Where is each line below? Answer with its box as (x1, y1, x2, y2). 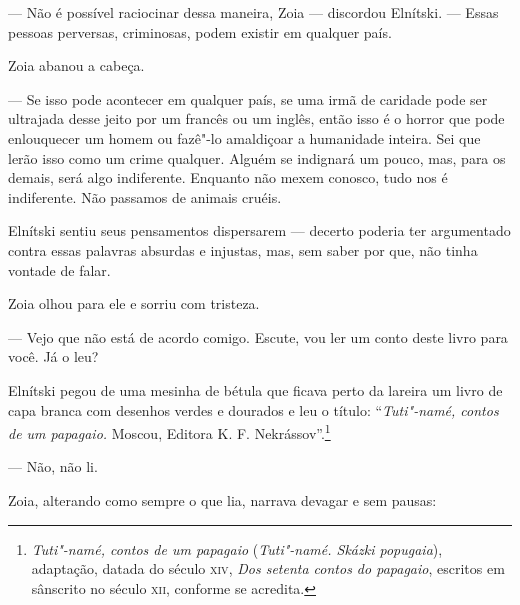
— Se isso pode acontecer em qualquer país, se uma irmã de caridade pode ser (8, 88, 488, 109)
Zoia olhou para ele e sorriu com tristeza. (8, 293, 260, 314)
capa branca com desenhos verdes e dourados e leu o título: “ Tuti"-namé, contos (8, 399, 499, 420)
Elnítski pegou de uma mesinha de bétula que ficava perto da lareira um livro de (8, 379, 503, 400)
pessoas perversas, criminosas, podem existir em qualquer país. (8, 21, 392, 42)
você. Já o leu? (8, 346, 99, 367)
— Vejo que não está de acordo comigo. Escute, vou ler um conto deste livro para (8, 326, 508, 347)
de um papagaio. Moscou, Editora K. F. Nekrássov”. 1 (8, 420, 331, 443)
